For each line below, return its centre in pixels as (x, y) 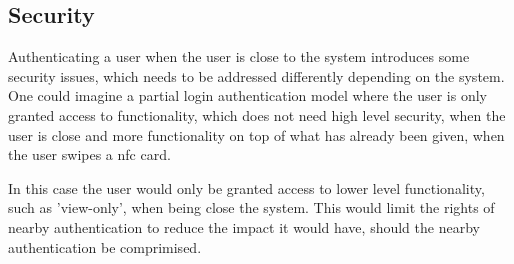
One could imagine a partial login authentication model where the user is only (248, 95)
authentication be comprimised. (105, 246)
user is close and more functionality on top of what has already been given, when (256, 134)
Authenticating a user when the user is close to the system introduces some (239, 56)
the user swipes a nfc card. (89, 154)
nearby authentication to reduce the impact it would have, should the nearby (244, 226)
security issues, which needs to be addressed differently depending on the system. (256, 75)
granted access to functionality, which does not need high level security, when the (257, 114)
